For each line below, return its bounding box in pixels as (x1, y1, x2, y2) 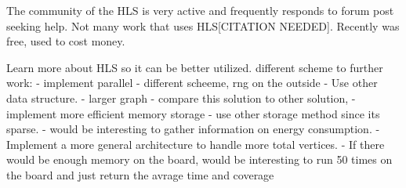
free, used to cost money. (6, 33, 125, 49)
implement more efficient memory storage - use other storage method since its (6, 105, 380, 121)
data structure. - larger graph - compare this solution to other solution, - (6, 89, 356, 106)
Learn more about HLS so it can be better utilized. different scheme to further (6, 59, 383, 75)
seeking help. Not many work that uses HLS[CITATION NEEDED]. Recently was (6, 17, 400, 34)
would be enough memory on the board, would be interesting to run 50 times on (6, 151, 393, 168)
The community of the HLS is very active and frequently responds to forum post (6, 2, 394, 18)
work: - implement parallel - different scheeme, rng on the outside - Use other (6, 74, 378, 91)
